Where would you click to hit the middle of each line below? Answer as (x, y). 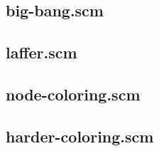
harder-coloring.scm (80, 136)
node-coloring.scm (73, 94)
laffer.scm (42, 52)
